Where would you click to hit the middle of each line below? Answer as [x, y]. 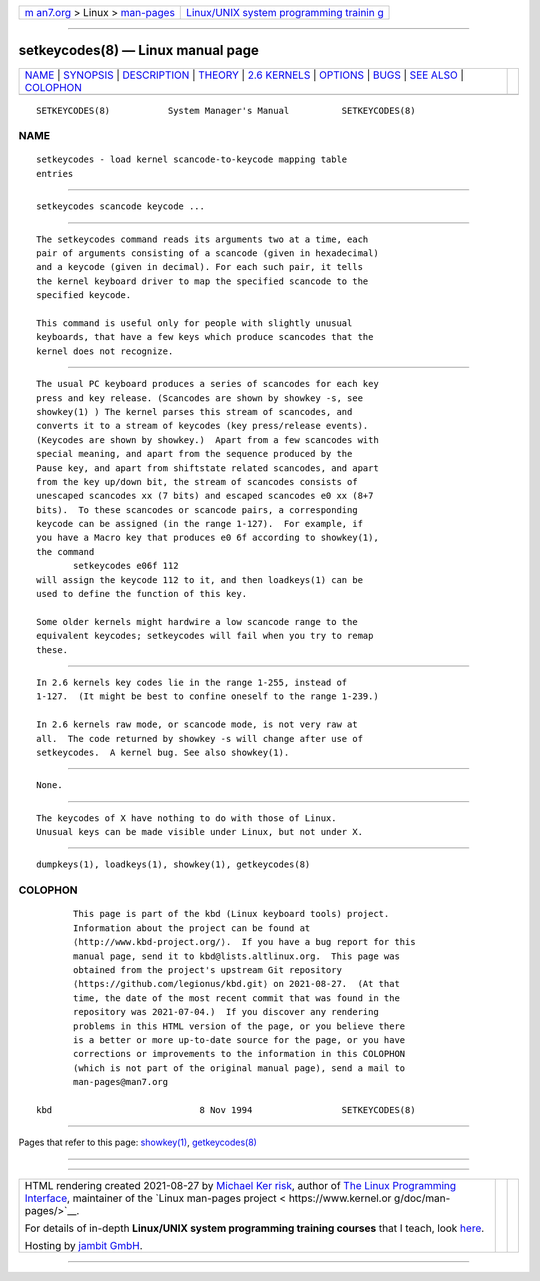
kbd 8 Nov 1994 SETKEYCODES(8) [226, 1109]
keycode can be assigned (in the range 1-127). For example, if [200, 524]
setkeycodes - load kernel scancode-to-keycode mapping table [192, 159]
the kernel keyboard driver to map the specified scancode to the [202, 281]
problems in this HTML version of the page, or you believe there [239, 1026]
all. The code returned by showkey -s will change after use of [200, 738]
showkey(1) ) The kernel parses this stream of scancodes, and [194, 411]
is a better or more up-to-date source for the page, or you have [239, 1039]
